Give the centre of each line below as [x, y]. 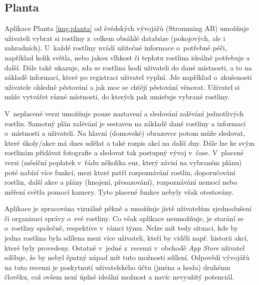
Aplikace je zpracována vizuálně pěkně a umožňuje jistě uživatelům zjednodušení [128, 208]
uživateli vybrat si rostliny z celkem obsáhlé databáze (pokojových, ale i [115, 38]
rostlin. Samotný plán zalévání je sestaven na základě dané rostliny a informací [125, 123]
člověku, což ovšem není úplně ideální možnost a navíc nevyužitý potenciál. [120, 277]
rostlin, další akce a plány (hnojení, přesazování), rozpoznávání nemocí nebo [121, 182]
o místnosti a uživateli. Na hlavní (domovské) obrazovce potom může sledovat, [125, 133]
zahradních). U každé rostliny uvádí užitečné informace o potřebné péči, [116, 48]
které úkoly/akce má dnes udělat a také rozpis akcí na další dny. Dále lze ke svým [130, 142]
